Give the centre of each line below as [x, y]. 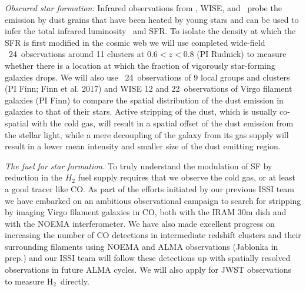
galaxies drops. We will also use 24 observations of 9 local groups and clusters [147, 77]
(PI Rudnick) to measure [242, 54]
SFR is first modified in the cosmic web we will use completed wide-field [135, 42]
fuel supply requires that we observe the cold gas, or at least [187, 177]
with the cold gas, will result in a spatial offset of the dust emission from [162, 123]
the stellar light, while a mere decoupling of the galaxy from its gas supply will [147, 134]
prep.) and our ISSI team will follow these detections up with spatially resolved [148, 258]
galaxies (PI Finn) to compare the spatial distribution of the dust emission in [144, 100]
